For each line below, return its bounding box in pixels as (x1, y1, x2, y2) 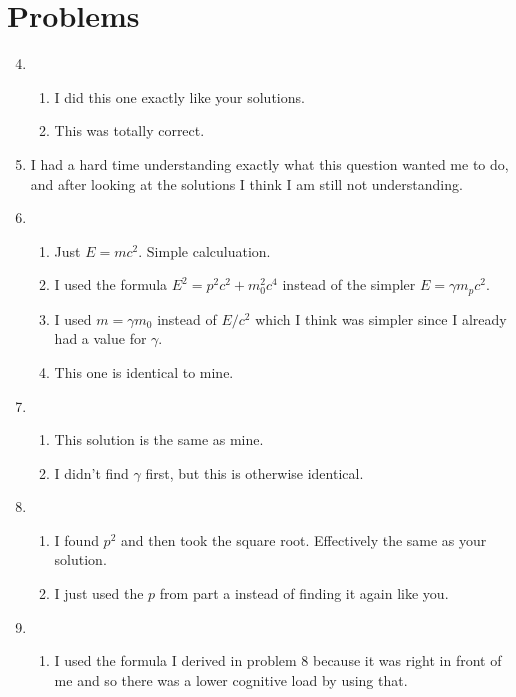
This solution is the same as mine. (54, 429, 264, 450)
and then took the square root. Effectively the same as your (121, 529, 487, 550)
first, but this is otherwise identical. (145, 462, 364, 483)
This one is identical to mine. (54, 361, 234, 382)
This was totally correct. (54, 120, 205, 141)
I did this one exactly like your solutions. (54, 86, 305, 107)
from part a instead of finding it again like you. (159, 583, 449, 604)
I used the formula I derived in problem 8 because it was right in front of (54, 650, 502, 671)
